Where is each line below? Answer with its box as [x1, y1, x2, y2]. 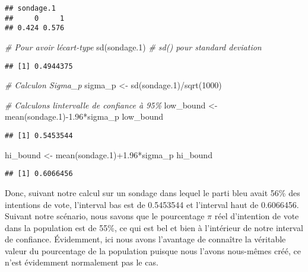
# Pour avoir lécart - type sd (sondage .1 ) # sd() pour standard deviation [5, 40, 262, 53]
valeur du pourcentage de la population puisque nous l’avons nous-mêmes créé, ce [5, 244, 301, 257]
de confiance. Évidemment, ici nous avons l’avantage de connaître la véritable [5, 233, 286, 245]
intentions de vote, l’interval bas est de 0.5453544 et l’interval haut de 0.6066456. [5, 198, 299, 210]
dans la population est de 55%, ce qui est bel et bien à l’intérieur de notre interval [5, 221, 303, 233]
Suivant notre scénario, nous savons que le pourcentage [5, 210, 205, 222]
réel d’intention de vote [214, 210, 299, 222]
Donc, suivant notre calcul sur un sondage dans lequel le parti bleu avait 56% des [5, 186, 300, 199]
